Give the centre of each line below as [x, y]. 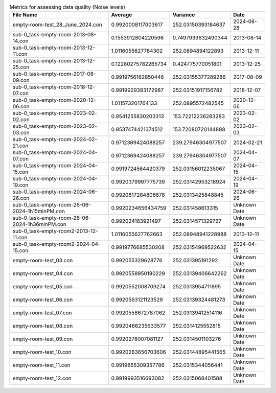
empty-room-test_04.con [43, 273]
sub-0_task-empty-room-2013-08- [54, 35]
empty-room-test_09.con [43, 339]
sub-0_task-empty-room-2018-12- [54, 87]
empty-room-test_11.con [41, 365]
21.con [20, 146]
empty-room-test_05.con [43, 287]
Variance [184, 15]
